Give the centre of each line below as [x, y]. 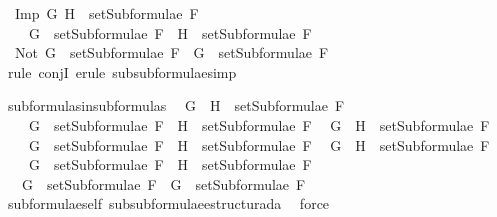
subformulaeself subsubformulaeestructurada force [168, 203]
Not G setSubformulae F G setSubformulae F [171, 52]
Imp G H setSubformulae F [106, 13]
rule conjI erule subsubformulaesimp [122, 71]
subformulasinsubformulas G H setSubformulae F [176, 105]
